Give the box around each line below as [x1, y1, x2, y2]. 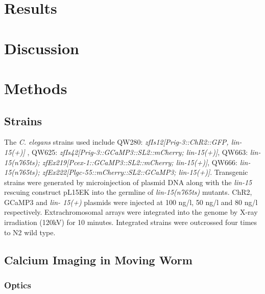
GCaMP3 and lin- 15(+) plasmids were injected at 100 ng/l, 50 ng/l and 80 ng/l [4, 196, 258, 207]
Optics [4, 278, 31, 291]
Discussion [4, 37, 79, 58]
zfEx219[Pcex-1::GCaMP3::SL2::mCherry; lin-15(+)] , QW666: [42, 156, 237, 167]
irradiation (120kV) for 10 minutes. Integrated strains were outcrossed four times [4, 217, 257, 228]
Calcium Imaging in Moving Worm [4, 252, 192, 267]
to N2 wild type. [4, 227, 56, 237]
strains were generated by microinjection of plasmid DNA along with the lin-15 [4, 176, 252, 187]
